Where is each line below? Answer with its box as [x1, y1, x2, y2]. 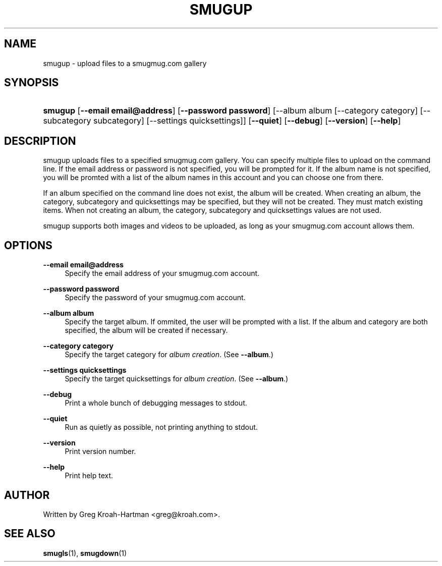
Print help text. [65, 471, 114, 480]
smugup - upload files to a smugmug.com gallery [43, 59, 207, 68]
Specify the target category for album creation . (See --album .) [65, 350, 273, 359]
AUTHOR [4, 488, 50, 501]
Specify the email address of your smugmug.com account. [65, 269, 260, 278]
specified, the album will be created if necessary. [65, 326, 228, 335]
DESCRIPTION [4, 134, 76, 147]
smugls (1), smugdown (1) [43, 548, 127, 557]
